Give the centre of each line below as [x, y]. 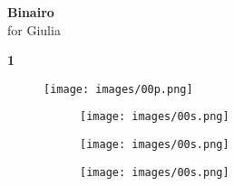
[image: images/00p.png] [118, 89]
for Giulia [34, 29]
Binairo [31, 12]
